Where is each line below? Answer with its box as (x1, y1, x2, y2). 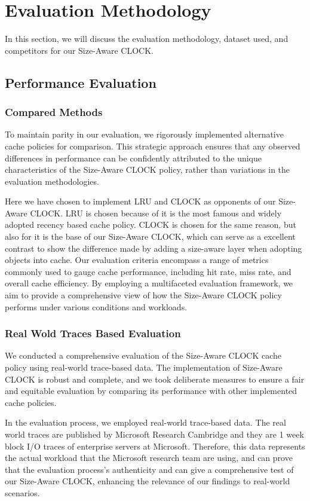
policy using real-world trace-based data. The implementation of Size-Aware (5, 361, 283, 374)
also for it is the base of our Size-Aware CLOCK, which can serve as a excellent (5, 230, 296, 243)
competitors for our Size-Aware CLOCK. (5, 44, 154, 56)
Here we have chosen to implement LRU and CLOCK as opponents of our (5, 195, 276, 207)
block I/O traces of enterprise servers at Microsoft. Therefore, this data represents (5, 439, 305, 452)
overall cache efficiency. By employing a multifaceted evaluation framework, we (5, 277, 293, 289)
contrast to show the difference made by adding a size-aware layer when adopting (5, 242, 302, 254)
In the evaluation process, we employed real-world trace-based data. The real (5, 416, 286, 429)
